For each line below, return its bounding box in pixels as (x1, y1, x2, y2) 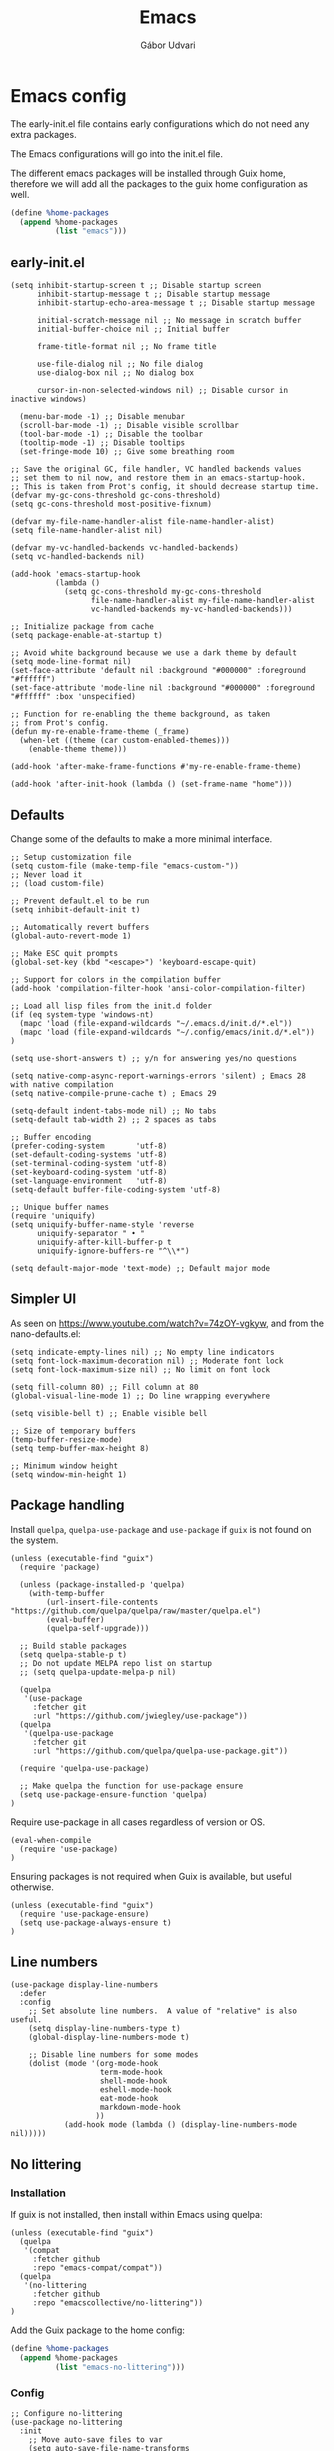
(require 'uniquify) (10, 1211, 97, 1221)
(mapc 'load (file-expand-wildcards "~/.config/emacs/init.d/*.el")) (19, 1027, 315, 1037)
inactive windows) (10, 394, 87, 405)
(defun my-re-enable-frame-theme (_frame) (10, 727, 190, 737)
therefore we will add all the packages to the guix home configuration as (10, 177, 308, 190)
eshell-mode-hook (99, 2085, 172, 2095)
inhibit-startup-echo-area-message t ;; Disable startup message (36, 298, 315, 308)
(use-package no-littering (10, 2417, 123, 2427)
